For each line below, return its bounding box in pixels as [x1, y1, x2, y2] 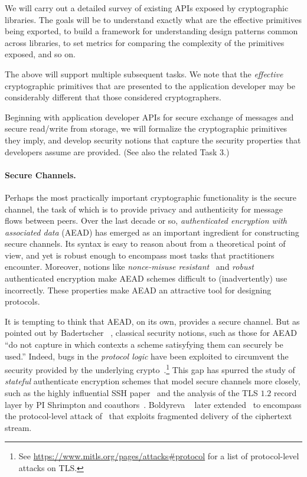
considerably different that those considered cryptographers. [5, 91, 221, 103]
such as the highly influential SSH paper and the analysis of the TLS [5, 387, 258, 399]
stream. [5, 421, 32, 433]
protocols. [5, 295, 40, 308]
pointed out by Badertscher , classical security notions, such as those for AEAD [5, 326, 297, 339]
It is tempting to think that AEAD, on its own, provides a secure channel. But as [5, 315, 300, 327]
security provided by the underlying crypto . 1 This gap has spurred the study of [5, 362, 295, 375]
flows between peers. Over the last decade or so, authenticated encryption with [5, 214, 288, 227]
